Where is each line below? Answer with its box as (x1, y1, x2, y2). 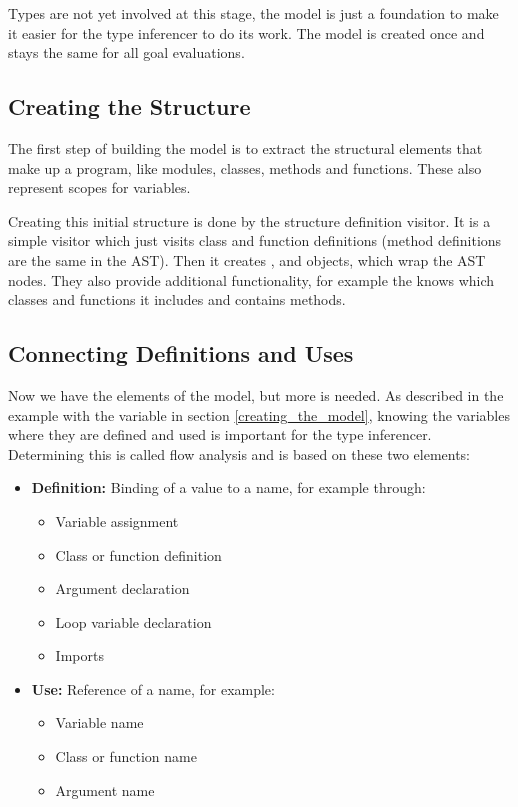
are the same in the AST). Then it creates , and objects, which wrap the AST (8, 249, 486, 270)
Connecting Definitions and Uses (8, 338, 354, 369)
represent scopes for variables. (8, 177, 191, 198)
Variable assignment (55, 510, 179, 531)
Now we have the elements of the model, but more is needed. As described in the (8, 384, 504, 405)
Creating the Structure (8, 91, 251, 122)
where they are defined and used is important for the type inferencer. (8, 424, 432, 445)
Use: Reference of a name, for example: (31, 678, 275, 699)
